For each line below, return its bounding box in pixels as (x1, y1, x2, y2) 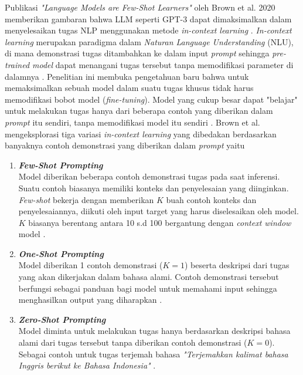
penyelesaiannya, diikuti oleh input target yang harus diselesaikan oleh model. (18, 205, 299, 217)
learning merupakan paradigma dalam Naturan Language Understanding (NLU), (5, 35, 294, 48)
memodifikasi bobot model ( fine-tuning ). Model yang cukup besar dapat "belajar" (5, 93, 298, 105)
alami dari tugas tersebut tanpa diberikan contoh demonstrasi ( (18, 336, 247, 349)
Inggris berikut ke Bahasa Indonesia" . (18, 359, 156, 371)
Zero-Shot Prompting (18, 313, 106, 325)
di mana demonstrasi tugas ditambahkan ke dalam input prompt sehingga (5, 47, 270, 59)
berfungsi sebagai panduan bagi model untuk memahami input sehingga (18, 282, 277, 294)
